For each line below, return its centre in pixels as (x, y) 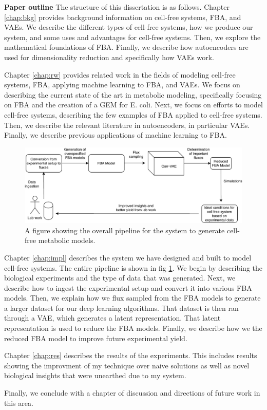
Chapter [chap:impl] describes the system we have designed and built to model (128, 257)
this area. (19, 403)
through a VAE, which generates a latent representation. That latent (112, 318)
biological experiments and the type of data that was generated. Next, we (120, 278)
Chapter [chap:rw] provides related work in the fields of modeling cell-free (120, 74)
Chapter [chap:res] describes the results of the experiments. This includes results (131, 355)
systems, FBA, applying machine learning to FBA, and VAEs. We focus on (122, 85)
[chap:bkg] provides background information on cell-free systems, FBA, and (123, 17)
